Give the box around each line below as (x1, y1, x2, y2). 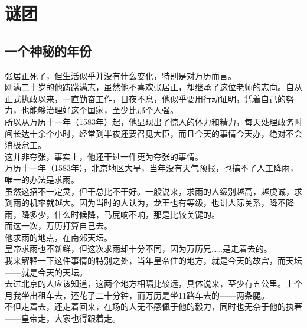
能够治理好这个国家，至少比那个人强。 (29, 104, 178, 116)
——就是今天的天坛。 (5, 265, 87, 278)
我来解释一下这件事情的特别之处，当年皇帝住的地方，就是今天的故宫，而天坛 (5, 254, 302, 267)
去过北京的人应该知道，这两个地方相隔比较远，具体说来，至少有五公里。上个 (5, 277, 302, 290)
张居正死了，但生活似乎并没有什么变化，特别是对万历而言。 (5, 69, 236, 81)
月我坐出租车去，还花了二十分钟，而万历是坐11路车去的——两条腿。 (5, 288, 269, 301)
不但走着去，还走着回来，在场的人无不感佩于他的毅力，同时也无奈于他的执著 (5, 300, 302, 313)
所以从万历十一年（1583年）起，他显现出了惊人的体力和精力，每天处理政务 (5, 115, 294, 127)
